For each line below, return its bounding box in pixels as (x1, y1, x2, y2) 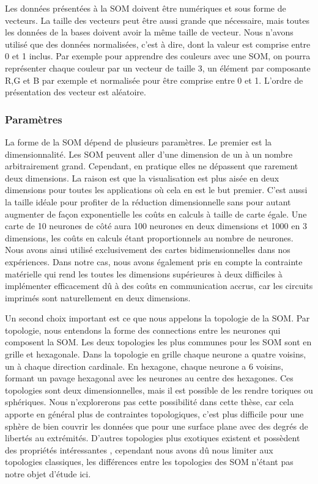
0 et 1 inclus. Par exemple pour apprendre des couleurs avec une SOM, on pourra (5, 50, 311, 62)
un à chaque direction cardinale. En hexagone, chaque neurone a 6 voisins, (5, 359, 284, 372)
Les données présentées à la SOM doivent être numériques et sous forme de (5, 2, 286, 14)
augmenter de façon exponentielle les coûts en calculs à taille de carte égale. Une (5, 207, 307, 220)
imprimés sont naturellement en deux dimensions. (5, 291, 191, 304)
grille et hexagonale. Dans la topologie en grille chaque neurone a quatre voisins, (5, 348, 306, 361)
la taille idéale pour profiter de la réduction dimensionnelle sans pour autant (5, 195, 291, 208)
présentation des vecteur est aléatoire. (5, 86, 146, 98)
